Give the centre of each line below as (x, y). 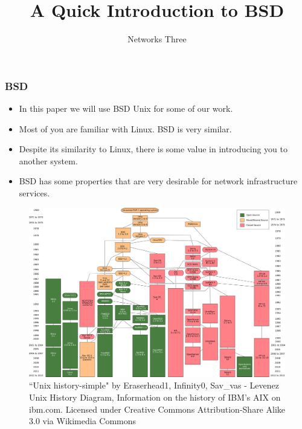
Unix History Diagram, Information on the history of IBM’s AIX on (155, 397)
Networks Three (157, 39)
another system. (48, 160)
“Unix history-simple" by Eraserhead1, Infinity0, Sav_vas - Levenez (154, 385)
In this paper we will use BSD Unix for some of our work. (126, 108)
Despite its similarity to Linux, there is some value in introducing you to (153, 149)
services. (34, 192)
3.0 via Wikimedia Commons (83, 421)
